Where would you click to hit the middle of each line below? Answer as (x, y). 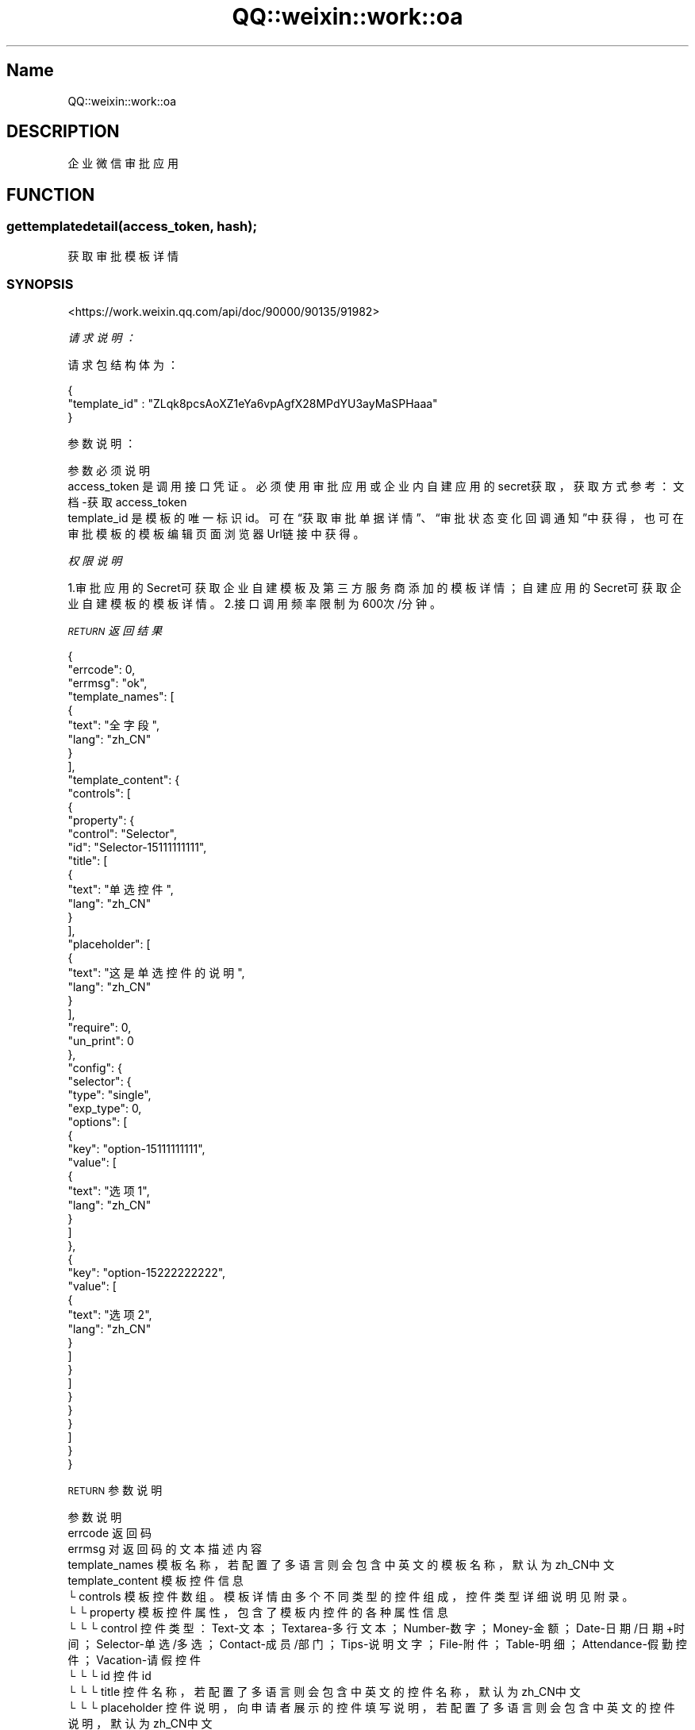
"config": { (95, 1068)
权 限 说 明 (95, 561)
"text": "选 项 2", (110, 1315)
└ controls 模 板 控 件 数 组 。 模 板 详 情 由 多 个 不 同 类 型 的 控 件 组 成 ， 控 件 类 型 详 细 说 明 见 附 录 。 (351, 1597)
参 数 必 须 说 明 (109, 471)
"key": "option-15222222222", (147, 1273)
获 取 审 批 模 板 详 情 (123, 256)
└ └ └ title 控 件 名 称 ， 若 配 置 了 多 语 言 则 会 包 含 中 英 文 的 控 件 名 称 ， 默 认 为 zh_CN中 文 (324, 1692)
